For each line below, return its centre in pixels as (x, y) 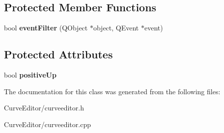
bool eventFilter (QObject (46, 28)
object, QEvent (116, 28)
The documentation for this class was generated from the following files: (112, 91)
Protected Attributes (58, 54)
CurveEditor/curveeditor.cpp (47, 124)
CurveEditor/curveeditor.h (44, 108)
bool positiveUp (30, 75)
